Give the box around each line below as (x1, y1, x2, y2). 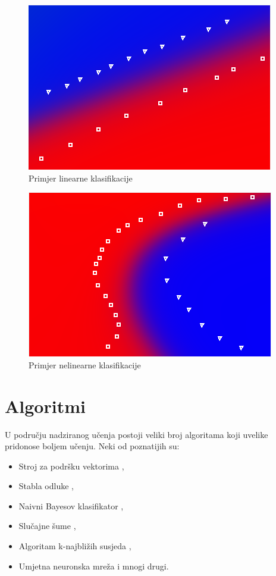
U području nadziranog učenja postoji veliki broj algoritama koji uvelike (5, 428, 268, 440)
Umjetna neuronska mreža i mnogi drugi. (18, 559, 169, 572)
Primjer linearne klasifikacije (29, 171, 133, 184)
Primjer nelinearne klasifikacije (29, 358, 141, 371)
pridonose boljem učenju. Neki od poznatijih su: (5, 440, 180, 452)
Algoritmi (5, 393, 86, 418)
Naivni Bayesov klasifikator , (18, 499, 124, 512)
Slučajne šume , (18, 519, 76, 532)
